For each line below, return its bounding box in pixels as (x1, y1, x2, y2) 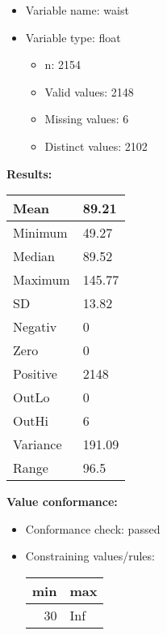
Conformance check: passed (25, 520, 161, 537)
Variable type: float (25, 28, 121, 45)
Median (13, 247, 56, 266)
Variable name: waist (25, 2, 129, 18)
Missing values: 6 (44, 110, 129, 127)
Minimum (13, 223, 68, 242)
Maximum (13, 270, 70, 290)
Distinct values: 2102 (44, 137, 148, 154)
